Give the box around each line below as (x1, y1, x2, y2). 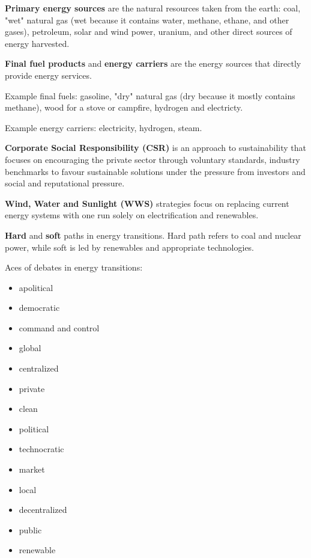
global (19, 342, 41, 354)
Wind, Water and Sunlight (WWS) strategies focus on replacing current (5, 197, 289, 209)
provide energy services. (5, 69, 92, 81)
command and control (19, 321, 100, 334)
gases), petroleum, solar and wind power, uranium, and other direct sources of (5, 25, 292, 38)
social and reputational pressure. (5, 177, 125, 189)
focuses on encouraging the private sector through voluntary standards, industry (5, 153, 300, 165)
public (19, 523, 42, 536)
